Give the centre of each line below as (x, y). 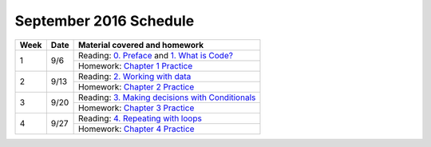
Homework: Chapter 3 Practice (136, 108)
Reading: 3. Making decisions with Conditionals (167, 97)
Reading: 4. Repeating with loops (140, 118)
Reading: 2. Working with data (134, 76)
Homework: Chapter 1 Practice (135, 66)
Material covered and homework (141, 45)
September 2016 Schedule (105, 21)
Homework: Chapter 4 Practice (136, 129)
